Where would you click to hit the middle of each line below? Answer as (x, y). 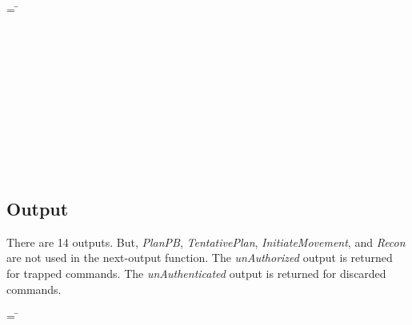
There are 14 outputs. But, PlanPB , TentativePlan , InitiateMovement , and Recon (206, 242)
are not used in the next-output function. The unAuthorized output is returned (200, 258)
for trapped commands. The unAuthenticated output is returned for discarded (196, 273)
